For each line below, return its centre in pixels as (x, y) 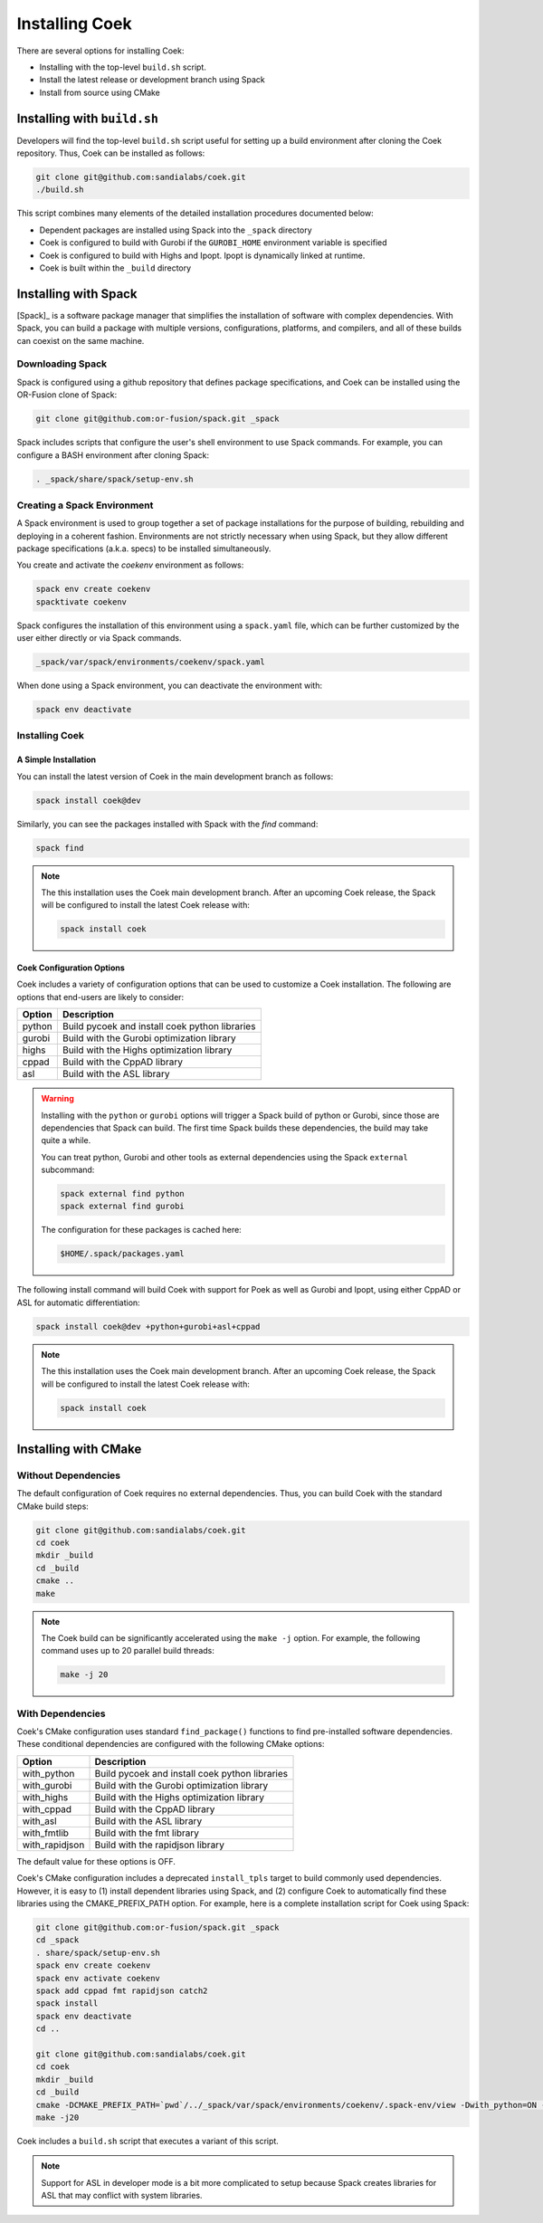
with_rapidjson (53, 1845)
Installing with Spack (77, 294)
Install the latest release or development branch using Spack (152, 80)
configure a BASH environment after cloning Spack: (113, 455)
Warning (57, 1099)
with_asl (39, 1821)
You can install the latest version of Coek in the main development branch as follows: (175, 776)
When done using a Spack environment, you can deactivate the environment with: (170, 686)
